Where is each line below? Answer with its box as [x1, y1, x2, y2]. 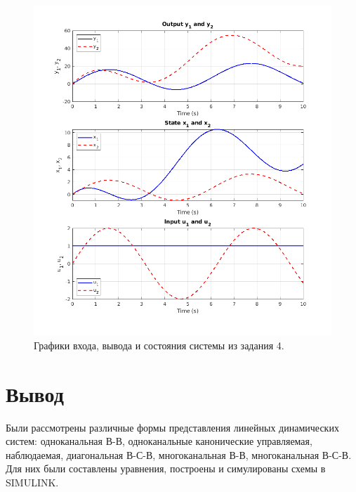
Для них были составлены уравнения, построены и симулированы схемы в [6, 461, 326, 476]
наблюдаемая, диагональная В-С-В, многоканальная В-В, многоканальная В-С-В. [6, 447, 352, 462]
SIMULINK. [6, 475, 59, 490]
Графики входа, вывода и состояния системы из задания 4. [34, 337, 284, 352]
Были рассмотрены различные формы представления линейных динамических [6, 420, 339, 434]
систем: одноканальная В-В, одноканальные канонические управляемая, [6, 434, 312, 448]
